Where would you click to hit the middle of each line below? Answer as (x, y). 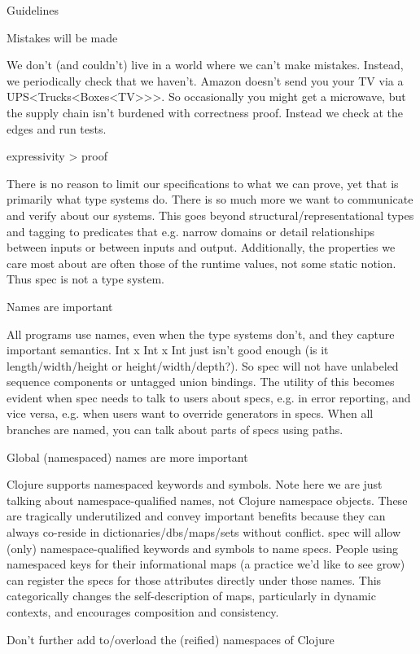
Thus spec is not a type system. (86, 279)
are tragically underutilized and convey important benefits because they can (196, 516)
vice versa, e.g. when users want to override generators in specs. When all (190, 413)
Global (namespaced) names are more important (127, 456)
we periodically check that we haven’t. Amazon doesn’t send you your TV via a (205, 80)
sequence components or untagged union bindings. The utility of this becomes (201, 382)
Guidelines (33, 10)
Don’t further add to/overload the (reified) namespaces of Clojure (171, 639)
